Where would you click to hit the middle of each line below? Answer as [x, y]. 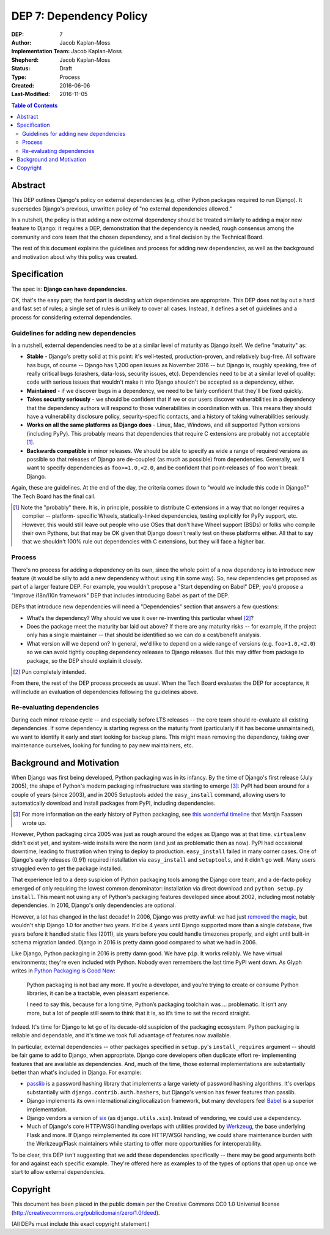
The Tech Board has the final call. [53, 496]
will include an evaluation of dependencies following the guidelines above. [105, 692]
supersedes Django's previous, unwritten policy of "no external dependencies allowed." [122, 209]
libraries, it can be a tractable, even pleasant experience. [98, 993]
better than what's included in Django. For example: [76, 1073]
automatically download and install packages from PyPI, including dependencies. [113, 803]
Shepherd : [25, 60]
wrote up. [34, 823]
